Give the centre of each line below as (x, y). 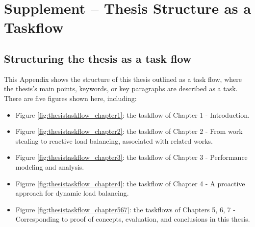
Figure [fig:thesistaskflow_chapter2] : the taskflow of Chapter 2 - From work (129, 131)
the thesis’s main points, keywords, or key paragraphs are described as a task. (121, 88)
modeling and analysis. (50, 166)
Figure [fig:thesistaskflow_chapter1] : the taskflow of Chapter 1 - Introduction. (132, 114)
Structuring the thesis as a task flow (98, 58)
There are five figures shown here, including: (70, 98)
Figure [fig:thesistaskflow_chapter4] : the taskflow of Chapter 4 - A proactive (130, 183)
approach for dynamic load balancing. (72, 193)
